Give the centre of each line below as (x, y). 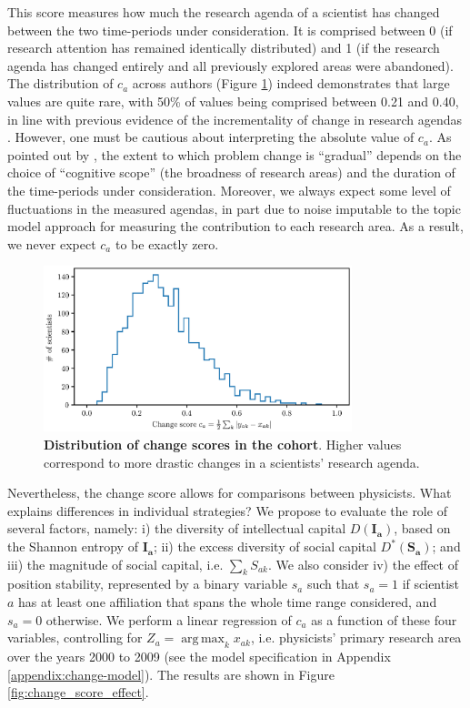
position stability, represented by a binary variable (148, 584)
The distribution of (60, 83)
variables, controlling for (75, 637)
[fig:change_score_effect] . (78, 692)
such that (333, 584)
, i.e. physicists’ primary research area (356, 637)
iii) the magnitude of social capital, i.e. (115, 564)
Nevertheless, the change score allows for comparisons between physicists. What (230, 493)
